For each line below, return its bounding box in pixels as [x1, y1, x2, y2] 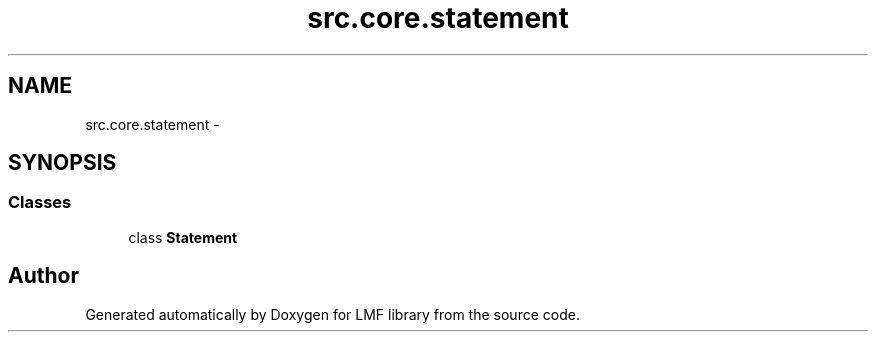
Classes [8, 192, 72, 213]
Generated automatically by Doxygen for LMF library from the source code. [85, 305, 580, 323]
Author [8, 263, 79, 289]
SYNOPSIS [8, 150, 117, 176]
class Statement [128, 228, 238, 246]
